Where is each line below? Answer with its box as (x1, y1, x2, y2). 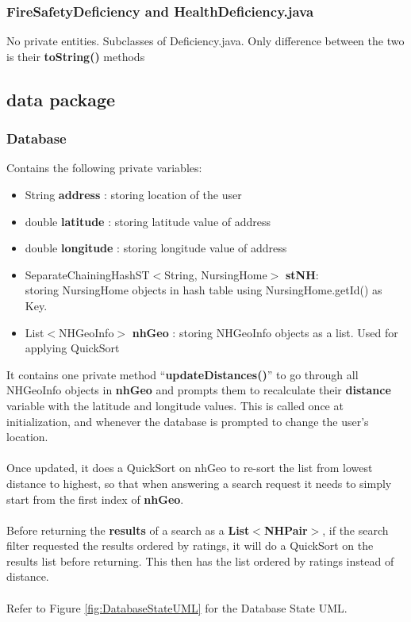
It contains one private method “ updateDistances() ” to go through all (6, 366, 359, 382)
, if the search (322, 521, 389, 538)
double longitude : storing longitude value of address (25, 240, 287, 256)
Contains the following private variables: (6, 159, 202, 176)
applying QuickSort (25, 340, 120, 356)
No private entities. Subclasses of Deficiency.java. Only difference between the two (6, 33, 405, 49)
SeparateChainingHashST (25, 266, 150, 282)
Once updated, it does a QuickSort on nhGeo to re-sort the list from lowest (6, 459, 373, 476)
